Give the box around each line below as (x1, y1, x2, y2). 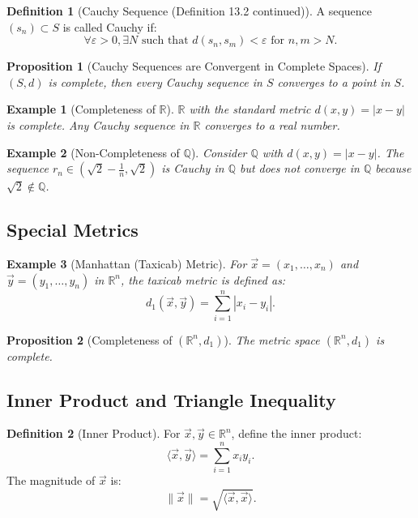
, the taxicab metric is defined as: (121, 271, 286, 288)
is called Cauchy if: (62, 18, 157, 35)
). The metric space (224, 331, 320, 348)
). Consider (190, 143, 247, 161)
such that (141, 35, 189, 47)
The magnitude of (6, 472, 96, 489)
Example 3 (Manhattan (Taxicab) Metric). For (6, 255, 247, 272)
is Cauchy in (161, 160, 224, 177)
